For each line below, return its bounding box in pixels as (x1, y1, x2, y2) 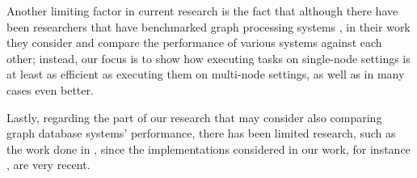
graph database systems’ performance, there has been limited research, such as (6, 125, 396, 142)
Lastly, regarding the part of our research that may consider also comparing (6, 108, 382, 125)
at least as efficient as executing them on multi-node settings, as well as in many (6, 66, 405, 83)
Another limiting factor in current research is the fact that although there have (6, 2, 398, 19)
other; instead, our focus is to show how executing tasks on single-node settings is (6, 49, 411, 66)
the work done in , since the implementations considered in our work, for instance (6, 140, 411, 157)
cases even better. (6, 81, 94, 98)
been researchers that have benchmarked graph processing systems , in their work (6, 18, 411, 35)
